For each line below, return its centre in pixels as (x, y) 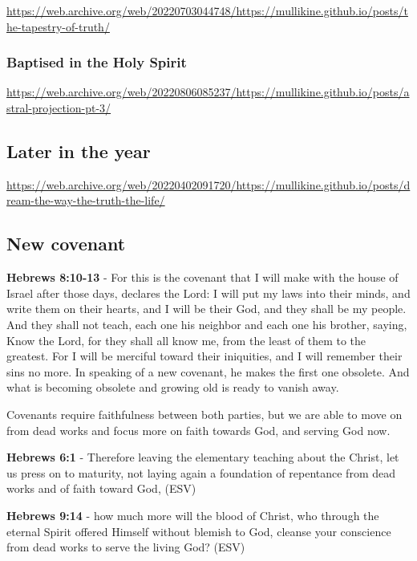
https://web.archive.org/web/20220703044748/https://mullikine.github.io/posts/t (207, 10)
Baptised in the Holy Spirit (97, 62)
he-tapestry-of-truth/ (58, 26)
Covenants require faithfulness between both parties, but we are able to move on (204, 414)
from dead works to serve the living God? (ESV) (126, 547)
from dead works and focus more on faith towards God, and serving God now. (198, 430)
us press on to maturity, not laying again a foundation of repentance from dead (201, 472)
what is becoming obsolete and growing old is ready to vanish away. (173, 387)
